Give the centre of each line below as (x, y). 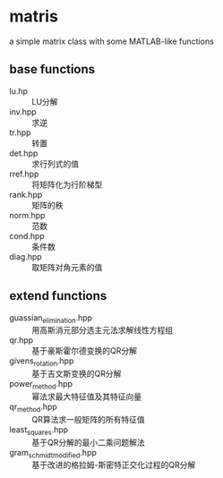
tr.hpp (20, 132)
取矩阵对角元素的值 (67, 267)
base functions (52, 69)
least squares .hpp (39, 430)
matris (34, 17)
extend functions (58, 296)
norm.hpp (27, 215)
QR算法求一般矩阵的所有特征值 (88, 419)
